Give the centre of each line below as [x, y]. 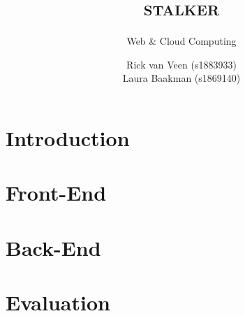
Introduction [68, 137]
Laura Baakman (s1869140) [181, 78]
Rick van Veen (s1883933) [181, 64]
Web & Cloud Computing [181, 41]
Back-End [53, 247]
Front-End [56, 193]
